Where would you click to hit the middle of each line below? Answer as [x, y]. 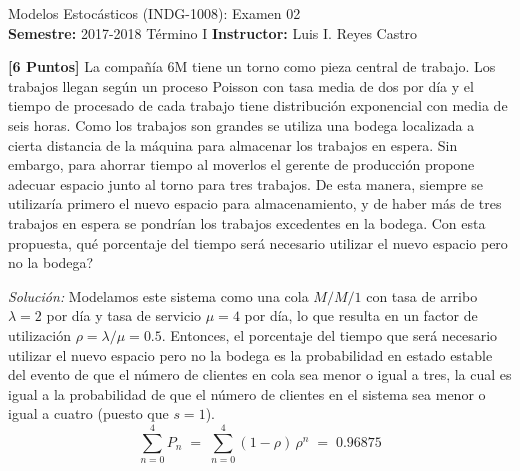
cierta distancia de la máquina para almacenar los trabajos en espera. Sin [233, 144]
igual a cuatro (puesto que [88, 413]
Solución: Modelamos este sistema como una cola [158, 295]
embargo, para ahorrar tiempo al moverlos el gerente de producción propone [241, 164]
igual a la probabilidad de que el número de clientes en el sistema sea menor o [247, 393]
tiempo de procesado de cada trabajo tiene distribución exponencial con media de [258, 105]
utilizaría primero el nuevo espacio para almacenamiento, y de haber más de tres [255, 203]
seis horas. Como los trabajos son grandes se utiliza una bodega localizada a [241, 124]
